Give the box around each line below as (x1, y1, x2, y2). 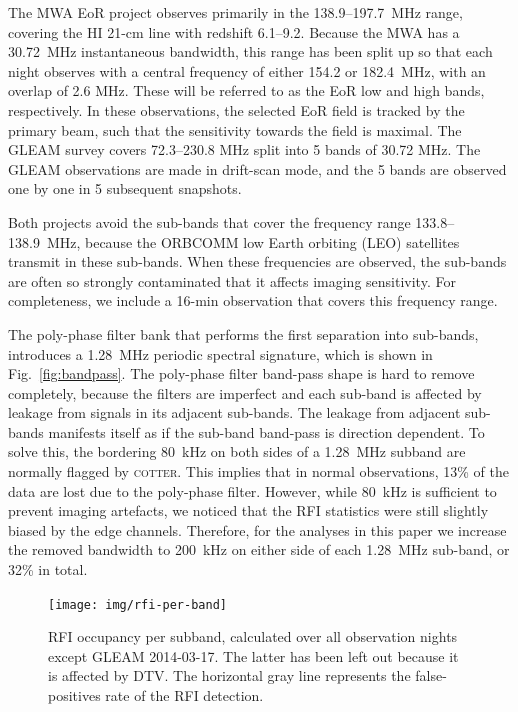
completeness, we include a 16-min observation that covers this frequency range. (8, 290, 498, 311)
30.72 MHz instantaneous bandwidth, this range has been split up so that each (8, 41, 493, 62)
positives (48, 685, 101, 706)
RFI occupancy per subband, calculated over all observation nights (48, 626, 458, 647)
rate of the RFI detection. (105, 685, 264, 706)
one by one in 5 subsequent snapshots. (8, 178, 242, 199)
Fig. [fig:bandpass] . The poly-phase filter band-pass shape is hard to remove (8, 363, 475, 384)
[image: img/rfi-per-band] (48, 597, 227, 612)
